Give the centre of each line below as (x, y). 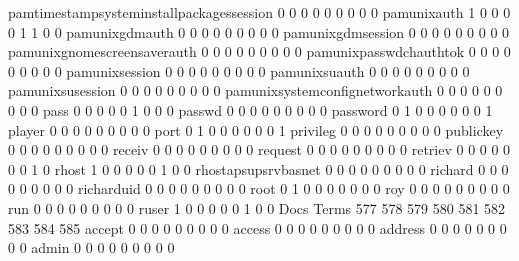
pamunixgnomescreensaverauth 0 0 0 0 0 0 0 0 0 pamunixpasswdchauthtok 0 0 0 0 (259, 51)
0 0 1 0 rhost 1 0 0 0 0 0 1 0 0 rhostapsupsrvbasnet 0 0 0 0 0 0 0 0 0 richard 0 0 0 (258, 168)
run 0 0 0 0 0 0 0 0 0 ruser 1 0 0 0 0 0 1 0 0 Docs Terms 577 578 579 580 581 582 (257, 207)
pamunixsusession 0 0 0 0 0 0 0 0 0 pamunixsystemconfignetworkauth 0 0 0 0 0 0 (255, 90)
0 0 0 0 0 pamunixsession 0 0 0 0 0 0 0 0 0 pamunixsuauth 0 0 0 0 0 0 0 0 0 (239, 70)
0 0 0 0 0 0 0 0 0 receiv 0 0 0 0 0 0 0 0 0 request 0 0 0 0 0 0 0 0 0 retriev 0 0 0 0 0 (259, 149)
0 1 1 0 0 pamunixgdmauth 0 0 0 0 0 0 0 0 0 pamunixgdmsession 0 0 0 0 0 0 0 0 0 (259, 31)
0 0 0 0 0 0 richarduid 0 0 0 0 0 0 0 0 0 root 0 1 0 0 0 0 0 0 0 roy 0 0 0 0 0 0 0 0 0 (259, 188)
